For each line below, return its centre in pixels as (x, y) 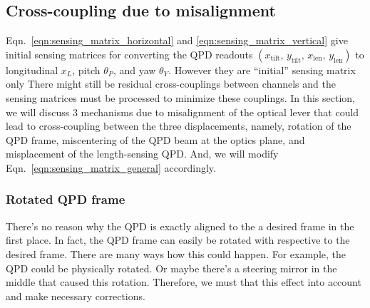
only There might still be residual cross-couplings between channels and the (171, 84)
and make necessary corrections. (76, 296)
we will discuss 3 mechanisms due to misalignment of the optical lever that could (183, 112)
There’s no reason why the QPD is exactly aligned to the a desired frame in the (180, 226)
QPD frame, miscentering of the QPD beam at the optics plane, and (155, 139)
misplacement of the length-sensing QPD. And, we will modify (142, 154)
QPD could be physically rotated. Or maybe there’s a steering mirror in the (171, 268)
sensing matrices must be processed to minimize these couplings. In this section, (180, 97)
